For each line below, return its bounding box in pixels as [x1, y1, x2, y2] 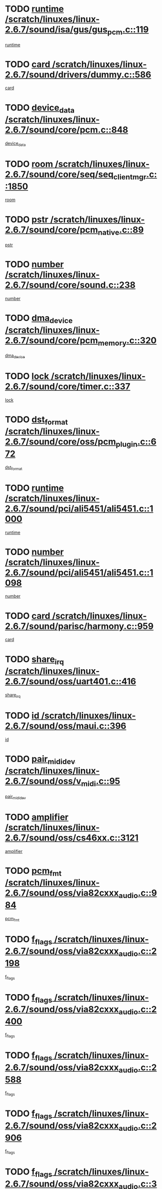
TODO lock [5, 370, 49, 382]
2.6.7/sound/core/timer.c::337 [5, 381, 131, 392]
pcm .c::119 [107, 24, 149, 37]
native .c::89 [98, 224, 144, 237]
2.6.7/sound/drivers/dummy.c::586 [5, 69, 151, 80]
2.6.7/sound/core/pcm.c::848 [5, 125, 129, 135]
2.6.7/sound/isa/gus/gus [5, 24, 108, 35]
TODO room [5, 159, 53, 169]
